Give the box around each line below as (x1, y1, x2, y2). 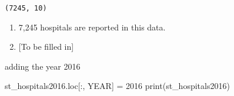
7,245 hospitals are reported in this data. (18, 20, 166, 33)
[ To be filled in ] (18, 40, 74, 53)
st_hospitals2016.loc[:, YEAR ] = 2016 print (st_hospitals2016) (5, 80, 230, 92)
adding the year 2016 (5, 60, 81, 72)
